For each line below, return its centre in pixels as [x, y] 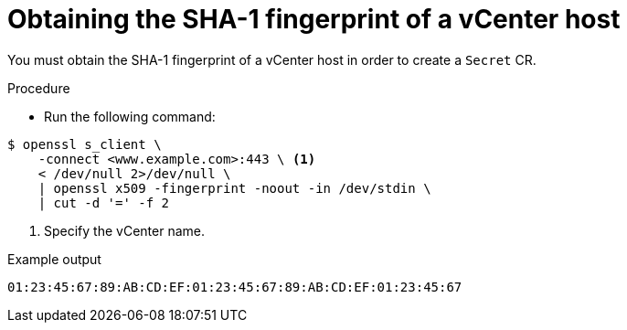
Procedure [39, 88]
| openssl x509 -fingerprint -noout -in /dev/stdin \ [234, 188]
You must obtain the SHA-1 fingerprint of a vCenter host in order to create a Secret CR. [272, 59]
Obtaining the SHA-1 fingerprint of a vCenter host [314, 19]
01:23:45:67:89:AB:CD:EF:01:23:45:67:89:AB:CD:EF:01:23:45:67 [235, 287]
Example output [54, 259]
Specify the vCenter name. [124, 230]
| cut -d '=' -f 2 [104, 202]
